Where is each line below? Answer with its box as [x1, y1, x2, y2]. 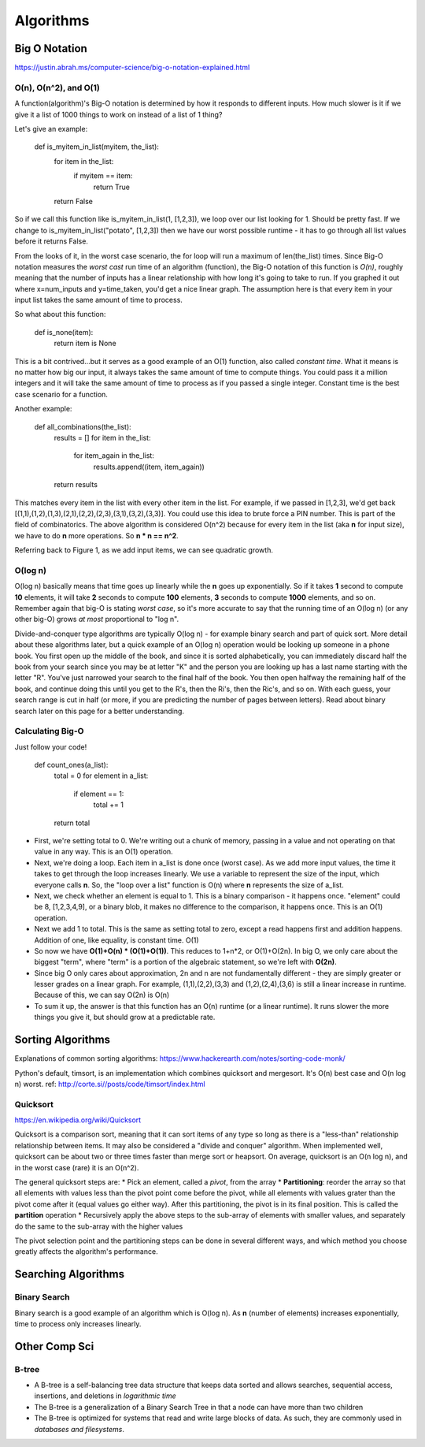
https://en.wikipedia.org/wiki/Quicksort [14, 1115, 142, 1125]
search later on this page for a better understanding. [14, 706, 185, 716]
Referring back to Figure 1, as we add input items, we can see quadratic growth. [14, 545, 273, 555]
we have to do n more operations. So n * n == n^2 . [14, 530, 179, 540]
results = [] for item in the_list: [54, 433, 151, 442]
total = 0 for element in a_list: [54, 771, 149, 780]
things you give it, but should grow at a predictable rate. [34, 1013, 216, 1022]
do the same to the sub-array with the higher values [14, 1222, 183, 1231]
